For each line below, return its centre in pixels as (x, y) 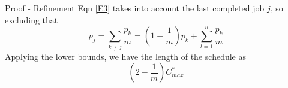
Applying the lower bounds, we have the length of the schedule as (125, 56)
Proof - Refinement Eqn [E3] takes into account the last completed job (135, 8)
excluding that (31, 19)
